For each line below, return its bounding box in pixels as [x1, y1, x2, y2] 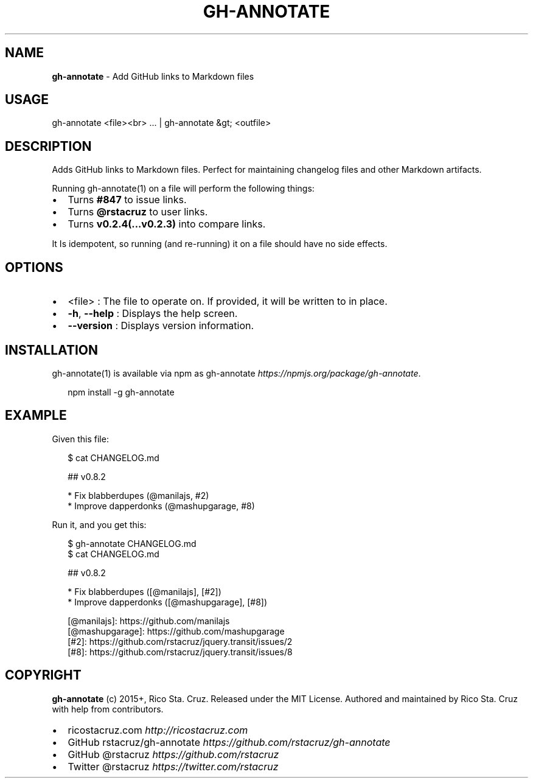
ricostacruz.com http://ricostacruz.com [68, 723, 248, 736]
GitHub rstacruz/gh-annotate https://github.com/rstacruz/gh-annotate [68, 736, 391, 748]
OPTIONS [5, 259, 63, 275]
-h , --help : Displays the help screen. [68, 307, 238, 320]
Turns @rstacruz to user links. [68, 206, 208, 218]
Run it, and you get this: [52, 519, 147, 530]
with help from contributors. [52, 703, 164, 714]
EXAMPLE [5, 408, 67, 423]
